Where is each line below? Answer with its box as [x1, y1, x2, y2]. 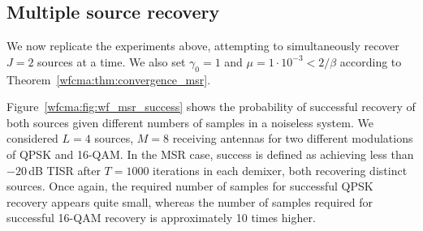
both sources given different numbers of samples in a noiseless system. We [6, 113, 373, 130]
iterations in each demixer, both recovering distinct [153, 161, 408, 178]
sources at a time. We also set [37, 53, 186, 70]
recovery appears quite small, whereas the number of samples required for [6, 193, 373, 210]
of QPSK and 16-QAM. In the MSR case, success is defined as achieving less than [6, 145, 414, 162]
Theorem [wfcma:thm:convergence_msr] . [6, 71, 211, 88]
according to [339, 53, 402, 70]
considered [6, 130, 58, 147]
